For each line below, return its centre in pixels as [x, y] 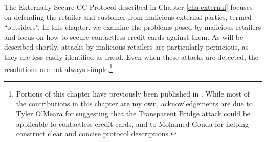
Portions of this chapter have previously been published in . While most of [133, 93]
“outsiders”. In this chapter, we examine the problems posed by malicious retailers [133, 27]
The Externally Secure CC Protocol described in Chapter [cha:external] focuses [128, 7]
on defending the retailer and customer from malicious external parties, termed [128, 17]
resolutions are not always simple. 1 [58, 68]
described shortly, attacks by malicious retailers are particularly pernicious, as [126, 47]
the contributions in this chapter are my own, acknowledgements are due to [134, 103]
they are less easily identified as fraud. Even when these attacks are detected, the [131, 56]
